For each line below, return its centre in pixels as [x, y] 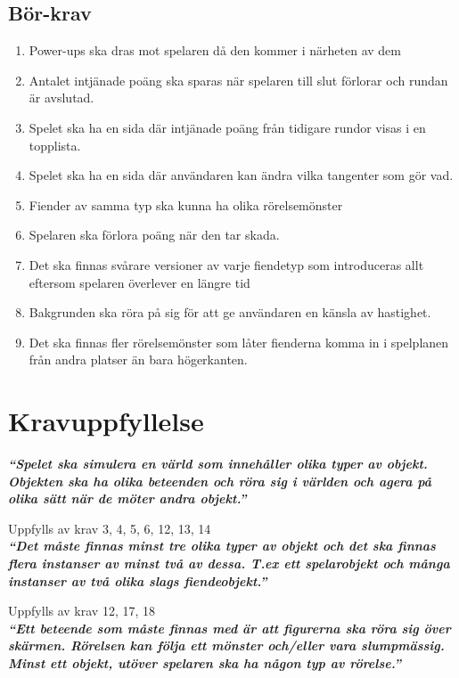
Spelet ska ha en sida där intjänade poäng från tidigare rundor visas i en [227, 127]
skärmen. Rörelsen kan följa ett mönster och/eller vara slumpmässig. [226, 645]
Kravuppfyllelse [106, 421]
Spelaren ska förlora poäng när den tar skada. [154, 235]
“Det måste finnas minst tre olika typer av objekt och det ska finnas [222, 546]
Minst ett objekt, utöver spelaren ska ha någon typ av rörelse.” [205, 662]
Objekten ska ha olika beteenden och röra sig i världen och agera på [220, 481]
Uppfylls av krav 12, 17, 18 [82, 611]
